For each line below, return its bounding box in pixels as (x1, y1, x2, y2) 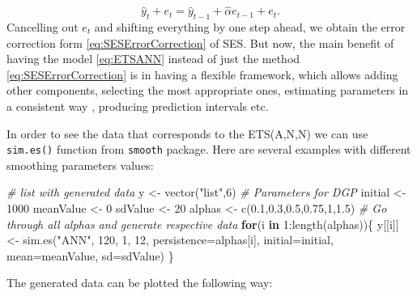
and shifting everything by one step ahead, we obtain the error (94, 19, 406, 36)
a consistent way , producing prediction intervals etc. (6, 97, 269, 114)
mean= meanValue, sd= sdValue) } (6, 247, 174, 264)
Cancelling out (6, 19, 79, 36)
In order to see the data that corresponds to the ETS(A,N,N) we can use (6, 125, 368, 142)
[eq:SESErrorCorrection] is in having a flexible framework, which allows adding (6, 66, 398, 82)
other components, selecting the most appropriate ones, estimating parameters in (6, 82, 409, 99)
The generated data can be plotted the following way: (6, 274, 273, 291)
